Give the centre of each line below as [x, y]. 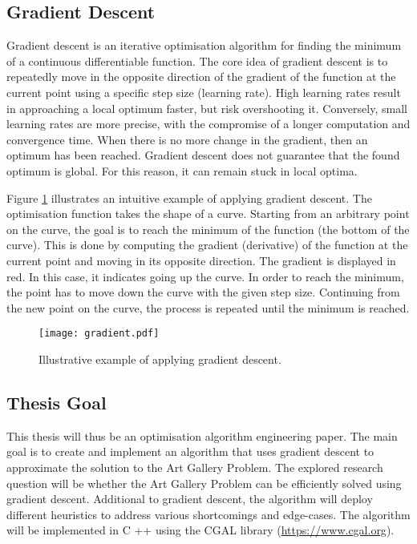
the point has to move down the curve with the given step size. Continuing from [203, 292]
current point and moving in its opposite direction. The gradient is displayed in [201, 260]
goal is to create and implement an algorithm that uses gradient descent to [190, 451]
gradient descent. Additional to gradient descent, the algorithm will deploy [190, 499]
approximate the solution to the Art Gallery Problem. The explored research [195, 467]
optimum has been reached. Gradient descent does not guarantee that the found [203, 155]
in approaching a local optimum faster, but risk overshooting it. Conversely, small [207, 108]
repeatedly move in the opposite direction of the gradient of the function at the [201, 77]
